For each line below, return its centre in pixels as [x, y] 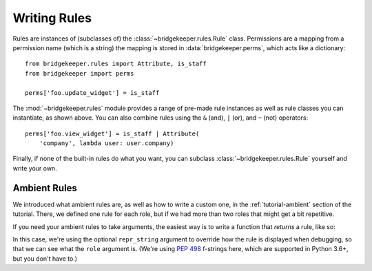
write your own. [35, 168]
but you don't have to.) [45, 259]
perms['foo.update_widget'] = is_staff [92, 93]
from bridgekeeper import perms [80, 73]
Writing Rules [52, 18]
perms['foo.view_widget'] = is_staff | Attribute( [112, 133]
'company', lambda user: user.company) [106, 143]
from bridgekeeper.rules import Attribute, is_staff [116, 64]
